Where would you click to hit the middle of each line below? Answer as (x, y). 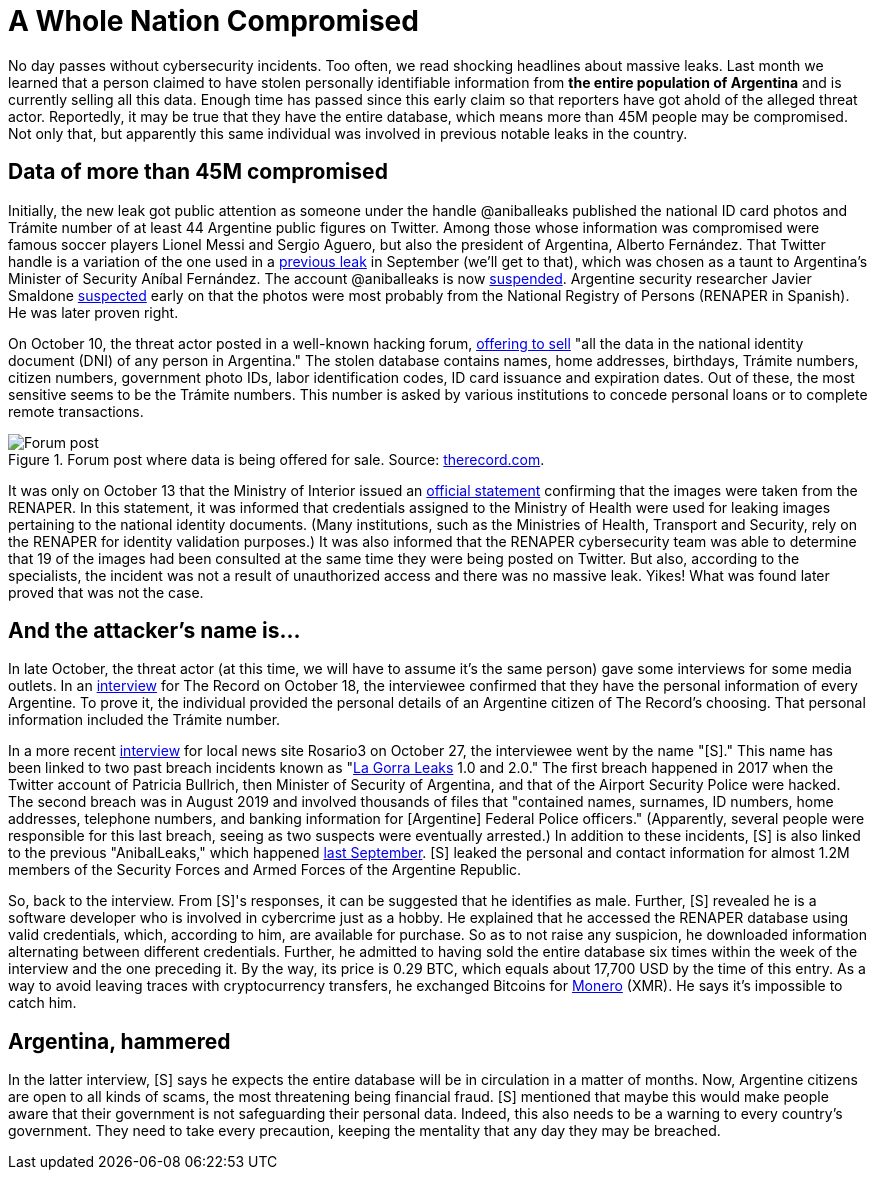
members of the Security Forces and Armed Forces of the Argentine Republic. (265, 870)
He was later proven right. (93, 312)
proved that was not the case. (106, 592)
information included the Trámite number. (144, 720)
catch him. (42, 1003)
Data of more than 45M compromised (198, 172)
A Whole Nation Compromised (213, 21)
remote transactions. (76, 411)
